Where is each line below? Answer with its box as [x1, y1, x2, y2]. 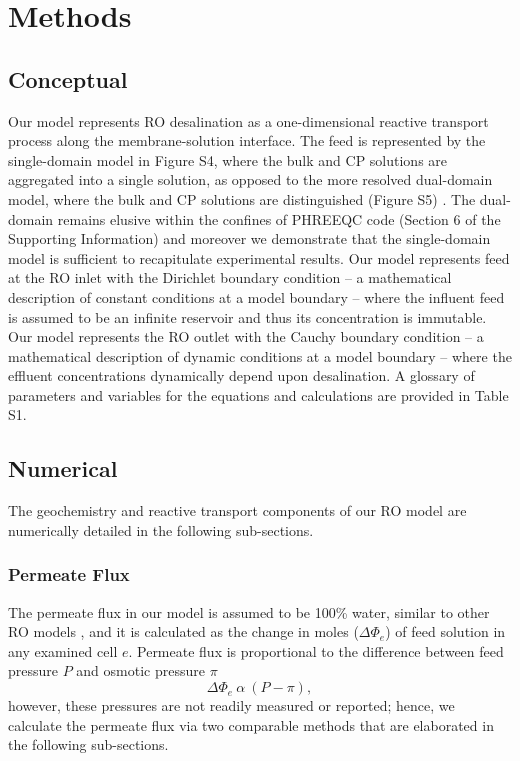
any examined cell [8, 640, 118, 661]
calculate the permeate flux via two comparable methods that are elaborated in [8, 714, 494, 735]
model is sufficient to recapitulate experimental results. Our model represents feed [8, 247, 510, 268]
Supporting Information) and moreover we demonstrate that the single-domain [8, 228, 491, 249]
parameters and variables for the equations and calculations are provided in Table [8, 384, 509, 405]
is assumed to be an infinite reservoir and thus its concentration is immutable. [8, 306, 487, 327]
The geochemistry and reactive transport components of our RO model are [8, 500, 467, 521]
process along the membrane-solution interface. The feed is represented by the [8, 130, 486, 151]
